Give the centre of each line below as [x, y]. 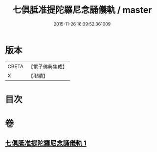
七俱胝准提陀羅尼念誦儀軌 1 [46, 143]
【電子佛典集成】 [48, 67]
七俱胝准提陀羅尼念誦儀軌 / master [82, 10]
